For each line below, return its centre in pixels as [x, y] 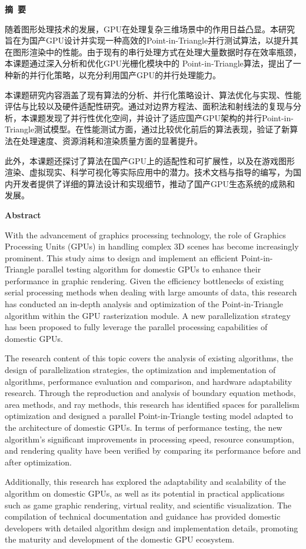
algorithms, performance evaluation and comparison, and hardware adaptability [149, 381]
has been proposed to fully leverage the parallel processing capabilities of [136, 327]
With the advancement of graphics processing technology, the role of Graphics [145, 234]
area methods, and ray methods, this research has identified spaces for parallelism [152, 404]
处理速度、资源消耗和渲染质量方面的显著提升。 [112, 140]
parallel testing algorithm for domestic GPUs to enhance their [149, 269]
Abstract [23, 214]
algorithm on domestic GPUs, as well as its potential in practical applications [145, 493]
